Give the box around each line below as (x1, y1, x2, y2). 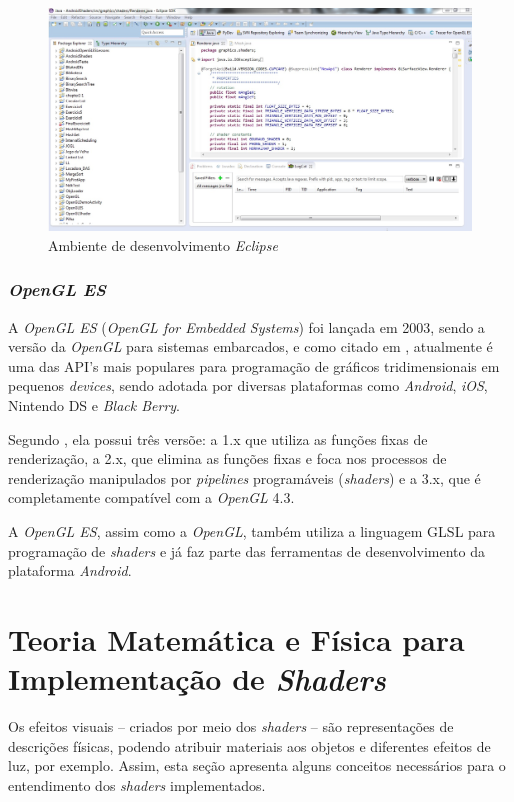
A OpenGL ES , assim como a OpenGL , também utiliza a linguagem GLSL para (8, 520, 496, 541)
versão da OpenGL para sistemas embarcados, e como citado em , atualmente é (8, 336, 493, 357)
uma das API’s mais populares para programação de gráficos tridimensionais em (8, 355, 500, 376)
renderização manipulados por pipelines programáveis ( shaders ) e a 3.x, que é (8, 467, 481, 488)
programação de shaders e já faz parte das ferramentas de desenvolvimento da (8, 540, 485, 561)
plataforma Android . (8, 560, 132, 581)
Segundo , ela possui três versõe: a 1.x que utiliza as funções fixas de (8, 428, 428, 449)
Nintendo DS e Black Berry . (8, 394, 181, 415)
